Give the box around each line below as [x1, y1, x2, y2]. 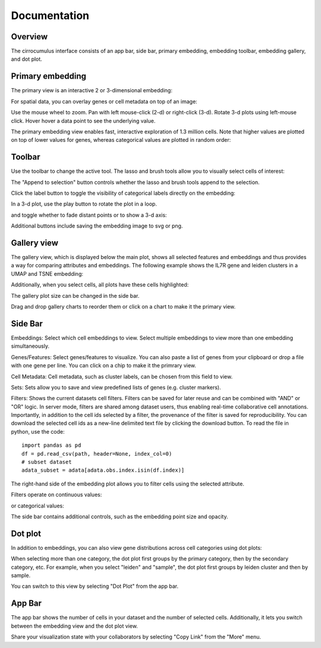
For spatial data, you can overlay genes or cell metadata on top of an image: [11, 98, 197, 105]
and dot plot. [11, 55, 43, 63]
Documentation [11, 9, 90, 22]
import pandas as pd [21, 442, 81, 449]
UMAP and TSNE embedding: [11, 270, 83, 277]
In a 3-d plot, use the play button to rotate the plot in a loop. [11, 200, 158, 208]
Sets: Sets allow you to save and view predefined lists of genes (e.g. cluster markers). [11, 384, 221, 391]
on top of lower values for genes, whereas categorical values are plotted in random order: [11, 136, 231, 144]
